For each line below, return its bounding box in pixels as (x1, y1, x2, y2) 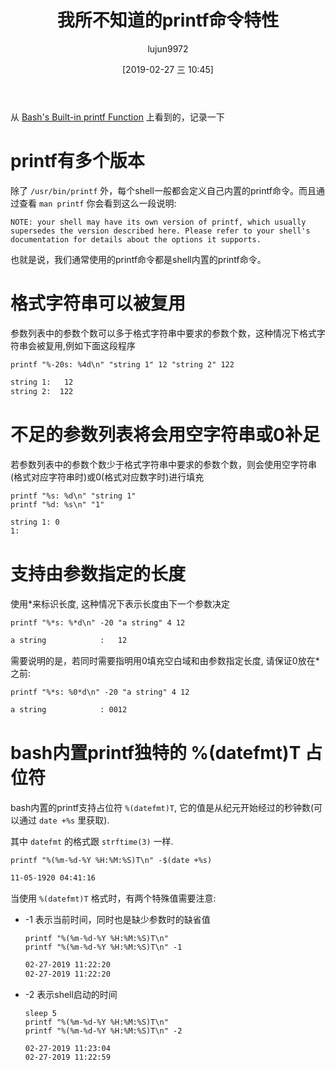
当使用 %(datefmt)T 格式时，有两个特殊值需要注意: (10, 892, 217, 904)
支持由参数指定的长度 (10, 563, 187, 586)
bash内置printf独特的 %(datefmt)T (10, 742, 302, 765)
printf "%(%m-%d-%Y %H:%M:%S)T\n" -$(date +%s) (10, 855, 213, 865)
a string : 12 (10, 636, 128, 646)
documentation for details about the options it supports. (10, 234, 262, 245)
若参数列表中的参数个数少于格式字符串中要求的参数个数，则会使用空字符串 (10, 458, 317, 470)
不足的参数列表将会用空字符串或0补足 (10, 423, 320, 446)
